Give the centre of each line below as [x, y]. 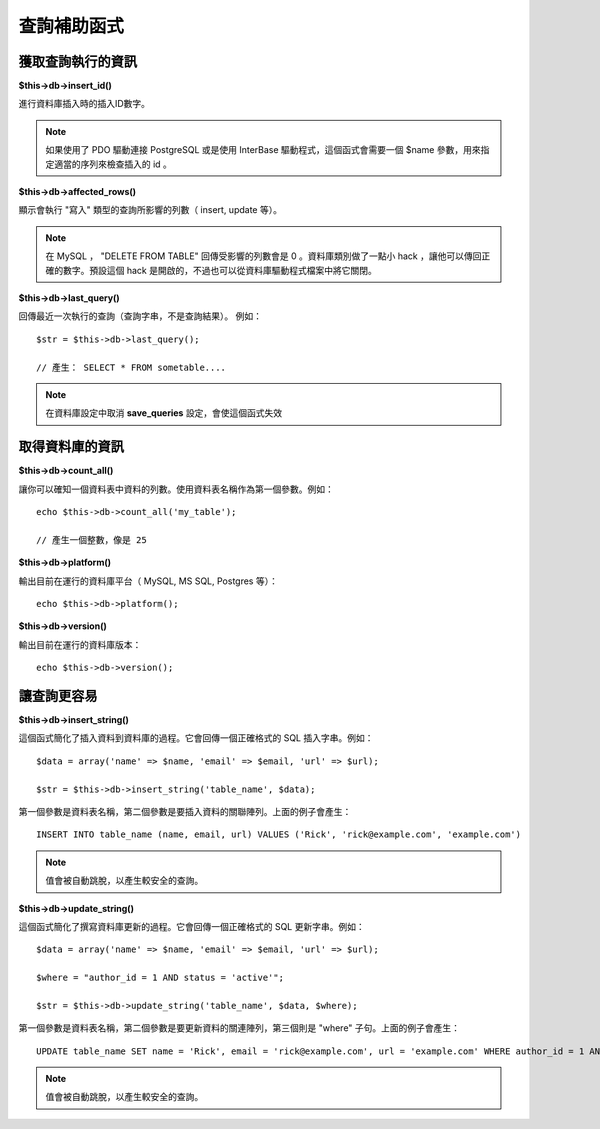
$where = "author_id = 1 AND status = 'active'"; [160, 978]
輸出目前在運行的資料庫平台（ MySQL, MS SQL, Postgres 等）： [148, 581]
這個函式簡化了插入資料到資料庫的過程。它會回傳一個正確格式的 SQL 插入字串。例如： [196, 738]
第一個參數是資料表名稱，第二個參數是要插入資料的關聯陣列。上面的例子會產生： [185, 811]
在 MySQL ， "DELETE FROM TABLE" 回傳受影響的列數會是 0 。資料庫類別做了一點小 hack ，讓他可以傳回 [263, 256]
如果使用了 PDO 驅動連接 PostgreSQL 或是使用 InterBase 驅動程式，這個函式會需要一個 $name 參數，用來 [263, 150]
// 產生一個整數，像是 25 [91, 539]
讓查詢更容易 [58, 695]
